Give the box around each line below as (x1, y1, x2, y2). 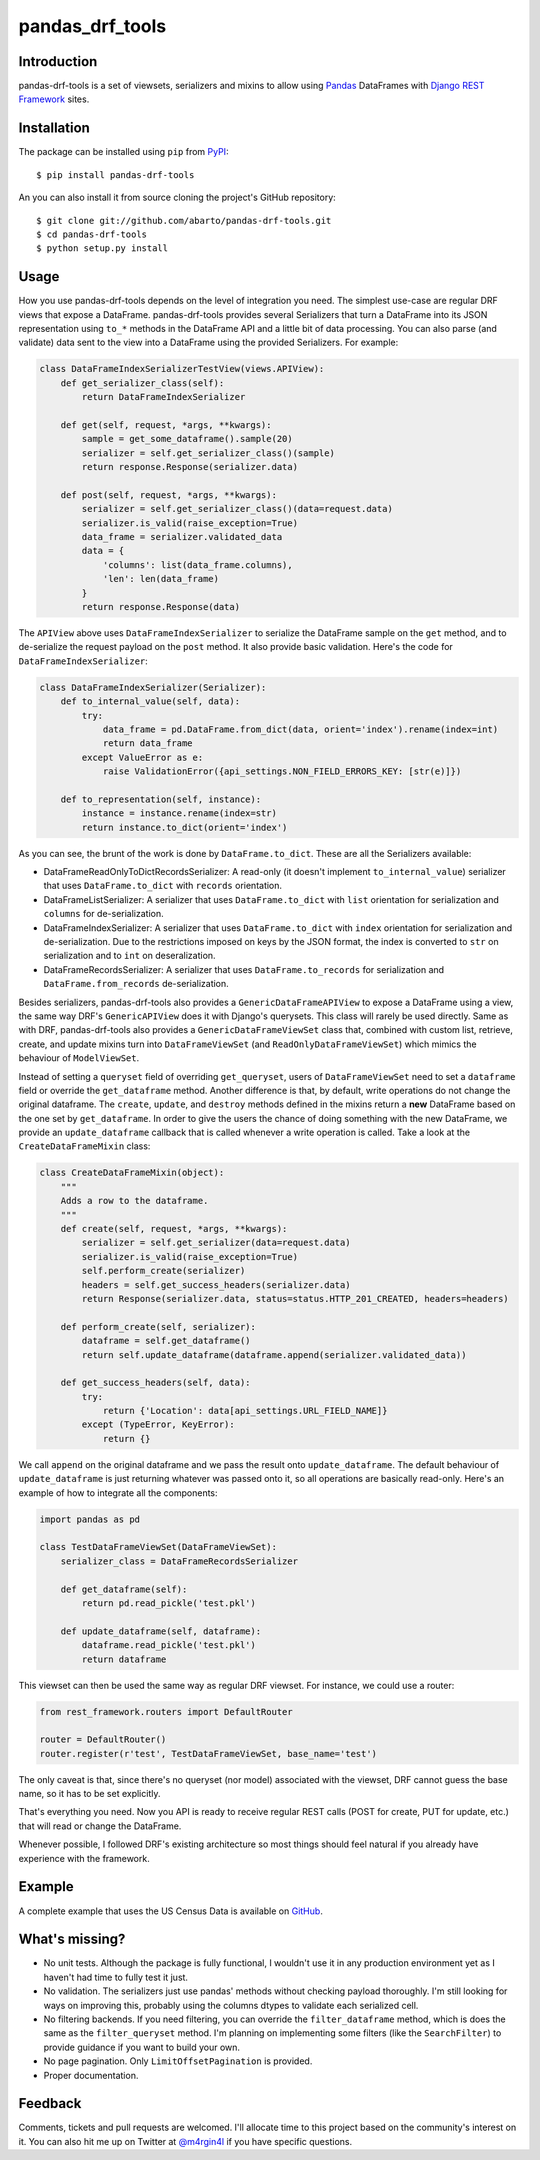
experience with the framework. (18, 1852, 150, 1864)
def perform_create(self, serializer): (60, 1321, 257, 1332)
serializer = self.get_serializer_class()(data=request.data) (81, 503, 394, 515)
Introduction (18, 53, 98, 70)
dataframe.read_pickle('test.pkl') (81, 1640, 257, 1651)
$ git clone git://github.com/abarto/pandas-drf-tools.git (36, 215, 332, 226)
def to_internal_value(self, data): (60, 696, 240, 707)
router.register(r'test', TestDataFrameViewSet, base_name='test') (39, 1748, 378, 1759)
